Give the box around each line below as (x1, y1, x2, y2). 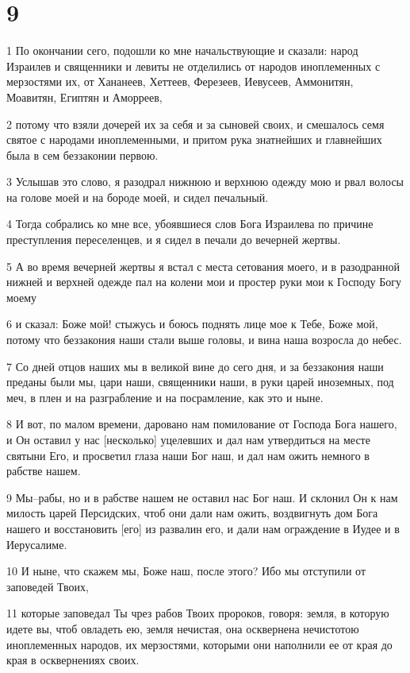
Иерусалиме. (6, 536, 67, 552)
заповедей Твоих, (6, 578, 89, 594)
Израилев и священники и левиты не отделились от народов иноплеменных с (6, 57, 381, 74)
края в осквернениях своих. (6, 652, 140, 668)
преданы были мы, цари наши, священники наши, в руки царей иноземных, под (6, 373, 394, 390)
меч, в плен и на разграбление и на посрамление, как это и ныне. (6, 389, 324, 405)
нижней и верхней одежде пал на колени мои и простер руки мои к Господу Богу (6, 273, 402, 290)
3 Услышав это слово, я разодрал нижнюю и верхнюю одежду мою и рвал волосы (6, 173, 404, 190)
